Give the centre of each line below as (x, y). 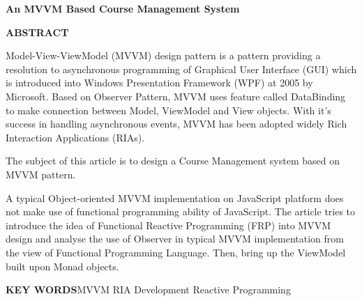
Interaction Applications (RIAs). (75, 137)
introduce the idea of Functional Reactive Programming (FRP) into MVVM (168, 225)
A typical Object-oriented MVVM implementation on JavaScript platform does (175, 198)
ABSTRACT (37, 32)
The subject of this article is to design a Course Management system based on (173, 161)
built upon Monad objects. (62, 266)
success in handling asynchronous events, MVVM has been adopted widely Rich (176, 124)
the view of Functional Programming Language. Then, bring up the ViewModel (176, 252)
